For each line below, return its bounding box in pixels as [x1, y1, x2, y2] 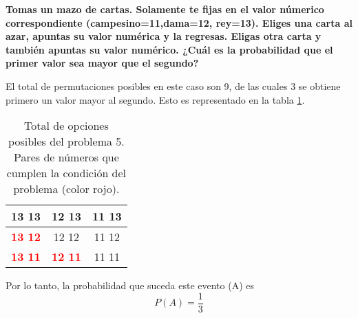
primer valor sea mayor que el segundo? [6, 56, 199, 70]
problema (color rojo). [13, 181, 120, 197]
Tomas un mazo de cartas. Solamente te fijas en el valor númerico [6, 2, 324, 16]
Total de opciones [24, 117, 109, 134]
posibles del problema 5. [8, 133, 125, 150]
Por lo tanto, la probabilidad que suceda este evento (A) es [6, 278, 254, 293]
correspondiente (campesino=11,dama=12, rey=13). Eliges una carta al [6, 15, 352, 30]
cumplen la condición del [6, 165, 127, 181]
